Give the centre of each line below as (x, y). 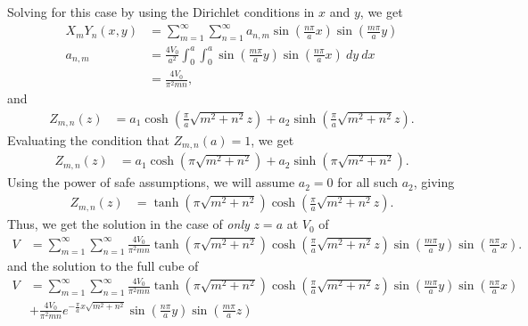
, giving (434, 182)
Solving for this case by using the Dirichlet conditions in (161, 12)
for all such (368, 182)
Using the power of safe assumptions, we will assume (151, 182)
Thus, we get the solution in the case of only (128, 224)
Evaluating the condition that (88, 139)
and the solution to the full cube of (103, 265)
